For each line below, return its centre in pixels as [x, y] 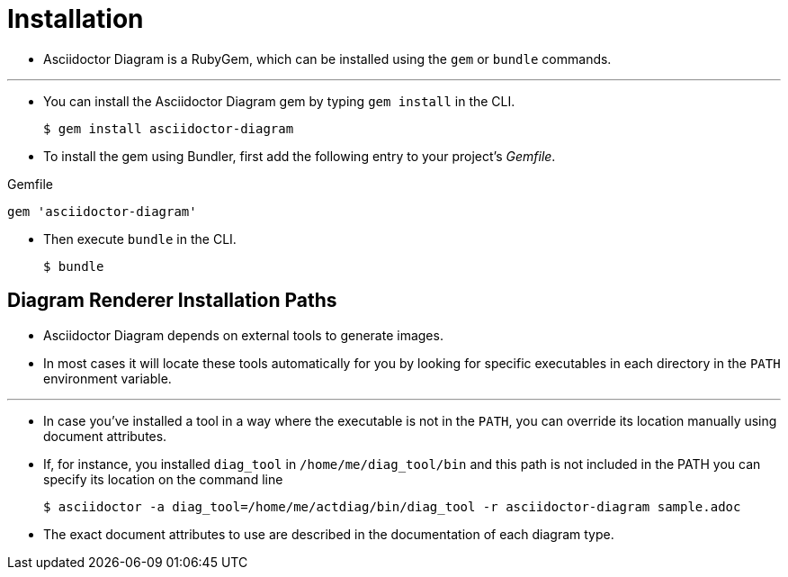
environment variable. [107, 378]
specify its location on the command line [163, 479]
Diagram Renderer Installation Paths [172, 301]
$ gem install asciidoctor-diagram [169, 128]
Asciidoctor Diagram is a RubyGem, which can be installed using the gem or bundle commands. [327, 59]
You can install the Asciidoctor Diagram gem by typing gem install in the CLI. [279, 101]
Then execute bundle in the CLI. [140, 239]
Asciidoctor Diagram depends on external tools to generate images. [243, 335]
